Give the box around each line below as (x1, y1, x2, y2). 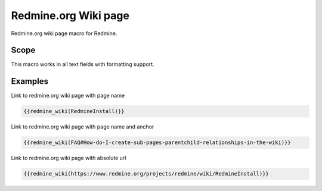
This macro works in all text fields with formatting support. (11, 61, 154, 68)
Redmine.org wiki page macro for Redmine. (11, 30, 117, 37)
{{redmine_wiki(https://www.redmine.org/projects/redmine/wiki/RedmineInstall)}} (23, 170, 270, 177)
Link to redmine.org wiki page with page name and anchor (11, 123, 154, 130)
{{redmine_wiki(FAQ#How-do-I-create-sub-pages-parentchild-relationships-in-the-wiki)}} (23, 139, 292, 146)
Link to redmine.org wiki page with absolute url (11, 155, 126, 162)
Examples (11, 76, 49, 86)
